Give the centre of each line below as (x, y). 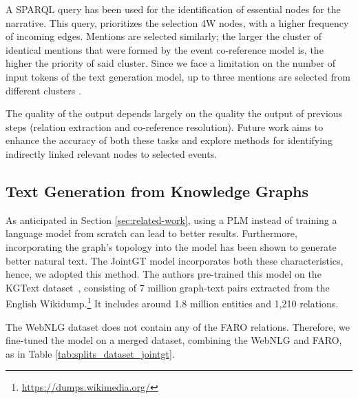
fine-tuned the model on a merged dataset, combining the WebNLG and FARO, (174, 340)
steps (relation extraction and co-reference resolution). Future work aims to (165, 126)
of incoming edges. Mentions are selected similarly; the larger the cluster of (164, 36)
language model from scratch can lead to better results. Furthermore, (151, 233)
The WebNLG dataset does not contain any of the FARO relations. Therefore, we (178, 326)
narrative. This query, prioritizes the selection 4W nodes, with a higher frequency (177, 22)
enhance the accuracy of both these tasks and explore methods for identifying (169, 140)
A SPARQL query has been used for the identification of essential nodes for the (173, 9)
